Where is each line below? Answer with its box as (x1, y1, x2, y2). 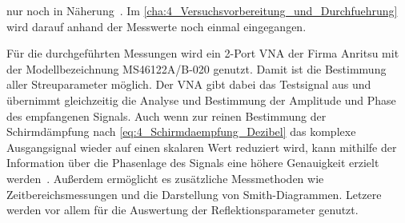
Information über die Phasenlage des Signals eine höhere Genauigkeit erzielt (6, 154, 379, 171)
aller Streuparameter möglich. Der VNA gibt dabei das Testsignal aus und (6, 76, 371, 93)
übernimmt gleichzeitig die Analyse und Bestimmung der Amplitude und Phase (6, 91, 396, 108)
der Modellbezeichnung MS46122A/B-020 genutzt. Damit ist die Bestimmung (6, 60, 387, 77)
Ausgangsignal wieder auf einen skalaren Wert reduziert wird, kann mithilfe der (6, 138, 397, 155)
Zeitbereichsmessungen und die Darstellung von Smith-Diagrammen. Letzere (6, 185, 382, 202)
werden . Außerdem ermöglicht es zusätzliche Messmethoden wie (6, 169, 324, 186)
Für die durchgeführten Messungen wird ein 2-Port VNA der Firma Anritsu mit (6, 45, 399, 62)
